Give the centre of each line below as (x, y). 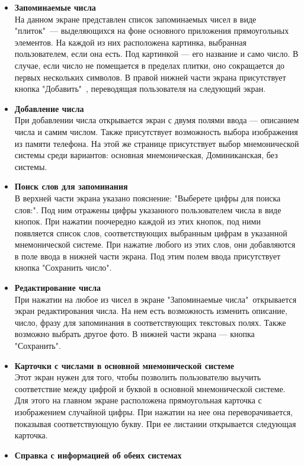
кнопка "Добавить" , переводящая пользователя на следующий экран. (140, 89)
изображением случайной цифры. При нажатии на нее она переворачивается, (153, 412)
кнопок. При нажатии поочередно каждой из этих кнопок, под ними (137, 221)
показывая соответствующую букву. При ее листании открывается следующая (155, 423)
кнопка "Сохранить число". (63, 267)
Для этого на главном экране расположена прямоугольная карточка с (138, 400)
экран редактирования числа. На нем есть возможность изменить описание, (151, 311)
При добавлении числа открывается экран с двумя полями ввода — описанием (157, 120)
